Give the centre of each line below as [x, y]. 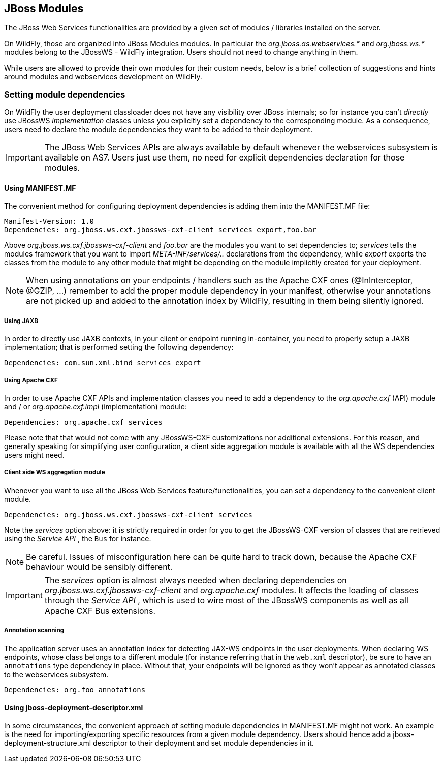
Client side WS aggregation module [55, 473]
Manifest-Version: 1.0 [49, 222]
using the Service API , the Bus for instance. [78, 538]
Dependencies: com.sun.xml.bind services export [103, 363]
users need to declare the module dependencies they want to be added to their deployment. [158, 130]
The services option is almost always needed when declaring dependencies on [196, 580]
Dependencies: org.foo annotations [75, 690]
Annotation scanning [34, 631]
